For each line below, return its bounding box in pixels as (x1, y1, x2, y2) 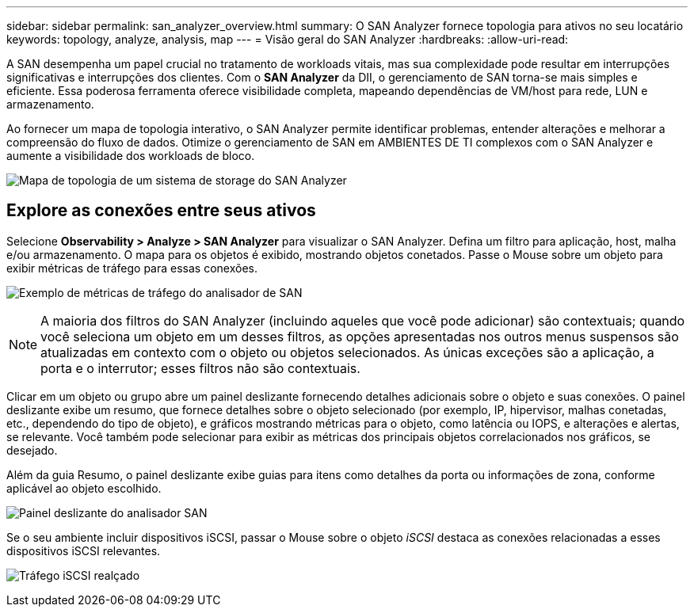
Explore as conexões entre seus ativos (6, 200, 316, 221)
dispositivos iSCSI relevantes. (6, 543, 161, 558)
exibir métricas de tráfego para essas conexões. (6, 261, 258, 275)
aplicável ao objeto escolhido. (6, 481, 162, 495)
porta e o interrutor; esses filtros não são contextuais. (40, 360, 360, 376)
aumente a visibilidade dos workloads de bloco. (6, 149, 255, 162)
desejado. (6, 443, 58, 457)
